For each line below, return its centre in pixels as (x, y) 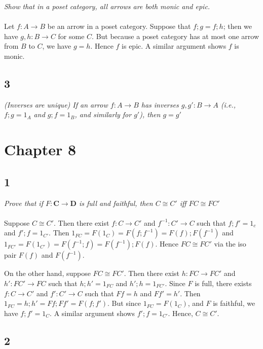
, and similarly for (103, 114)
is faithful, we (234, 303)
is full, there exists (223, 283)
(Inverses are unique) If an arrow (56, 104)
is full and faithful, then (116, 203)
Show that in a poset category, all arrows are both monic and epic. (107, 6)
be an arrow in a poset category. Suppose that (119, 26)
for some (71, 36)
